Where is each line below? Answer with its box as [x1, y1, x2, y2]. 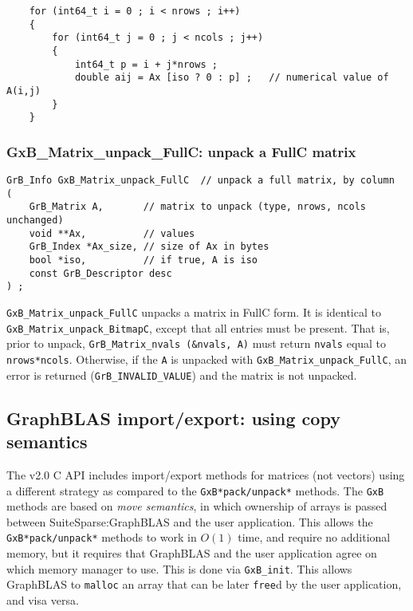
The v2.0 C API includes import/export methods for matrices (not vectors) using [6, 466, 405, 483]
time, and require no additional [238, 529, 391, 546]
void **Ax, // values [29, 227, 195, 239]
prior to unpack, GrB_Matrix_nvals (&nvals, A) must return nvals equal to [6, 335, 387, 352]
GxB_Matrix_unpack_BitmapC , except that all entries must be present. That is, [6, 319, 390, 336]
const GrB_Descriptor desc [29, 267, 172, 279]
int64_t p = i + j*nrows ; [74, 58, 218, 70]
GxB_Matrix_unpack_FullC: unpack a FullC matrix [6, 141, 356, 161]
